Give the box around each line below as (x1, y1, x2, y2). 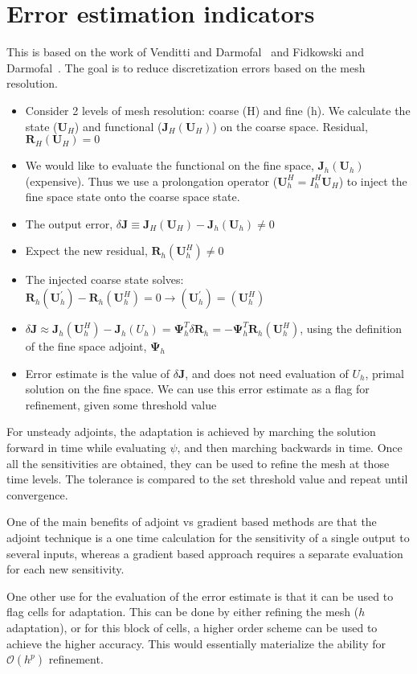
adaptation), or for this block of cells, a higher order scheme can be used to (6, 619, 378, 635)
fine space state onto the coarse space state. (25, 188, 240, 205)
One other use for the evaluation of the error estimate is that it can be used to (6, 587, 394, 604)
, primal (365, 364, 404, 381)
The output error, (25, 215, 113, 232)
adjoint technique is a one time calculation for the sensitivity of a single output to (6, 529, 410, 545)
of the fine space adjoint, (25, 338, 147, 355)
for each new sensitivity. (6, 561, 125, 577)
